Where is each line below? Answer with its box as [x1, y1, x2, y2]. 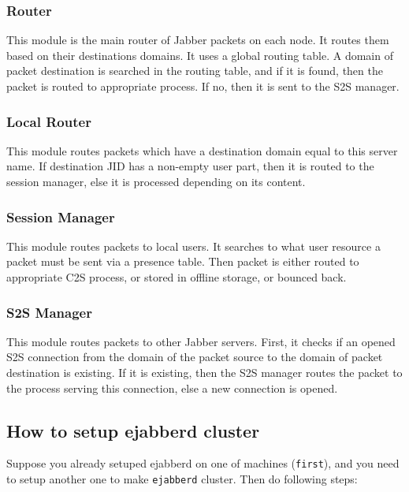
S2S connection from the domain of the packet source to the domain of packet [6, 348, 383, 365]
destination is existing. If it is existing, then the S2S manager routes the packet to [6, 364, 403, 380]
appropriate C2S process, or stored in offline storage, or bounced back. [6, 269, 347, 285]
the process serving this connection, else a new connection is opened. [6, 379, 338, 396]
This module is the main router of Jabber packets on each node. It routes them [6, 32, 389, 48]
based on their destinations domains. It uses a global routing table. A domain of [6, 47, 393, 63]
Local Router [6, 111, 91, 131]
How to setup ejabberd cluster [6, 418, 260, 442]
